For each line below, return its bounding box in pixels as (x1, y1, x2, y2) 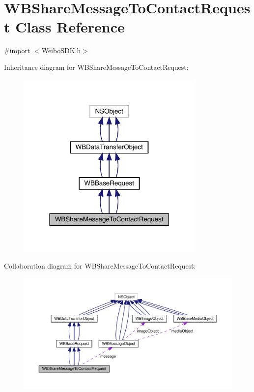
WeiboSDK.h (41, 45, 81, 56)
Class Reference (15, 17, 125, 37)
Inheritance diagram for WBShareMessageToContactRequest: (4, 61, 189, 72)
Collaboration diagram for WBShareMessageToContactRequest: (4, 260, 196, 271)
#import (4, 45, 30, 56)
